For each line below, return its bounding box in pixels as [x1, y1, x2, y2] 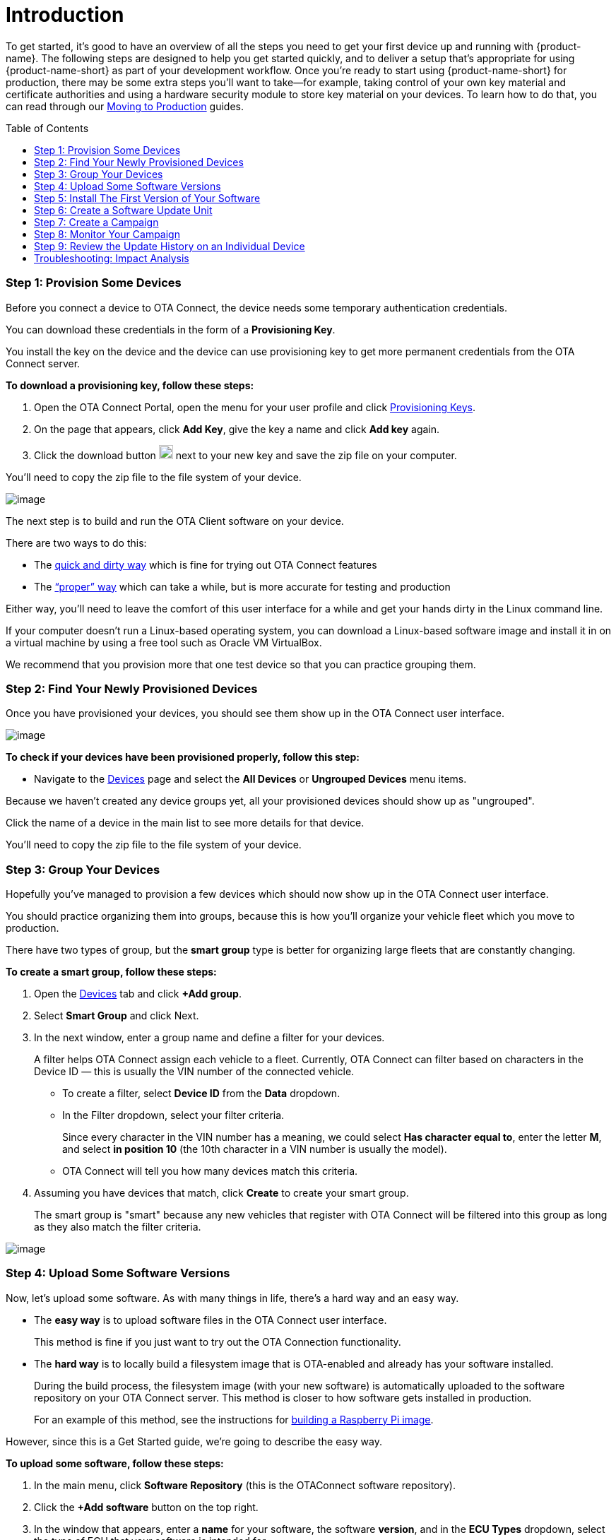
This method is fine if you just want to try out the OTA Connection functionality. [34, 1335, 401, 1348]
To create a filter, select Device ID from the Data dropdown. [62, 1087, 340, 1099]
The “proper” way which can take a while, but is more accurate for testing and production [34, 580, 451, 593]
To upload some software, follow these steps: [6, 1457, 224, 1469]
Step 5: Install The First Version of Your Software [34, 191, 261, 204]
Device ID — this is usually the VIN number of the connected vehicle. [34, 1065, 355, 1077]
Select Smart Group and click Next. [34, 1009, 199, 1021]
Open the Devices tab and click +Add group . [34, 988, 242, 1000]
